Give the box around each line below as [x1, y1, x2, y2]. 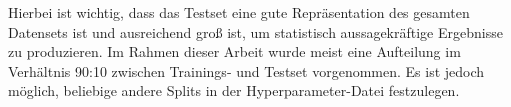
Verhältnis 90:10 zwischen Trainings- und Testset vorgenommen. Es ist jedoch [8, 60, 485, 81]
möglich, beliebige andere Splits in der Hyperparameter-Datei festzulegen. [8, 80, 460, 101]
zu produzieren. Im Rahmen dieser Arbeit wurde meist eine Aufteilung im [8, 41, 461, 62]
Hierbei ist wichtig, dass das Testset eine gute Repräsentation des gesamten [8, 2, 470, 22]
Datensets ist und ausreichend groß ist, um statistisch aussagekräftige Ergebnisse [8, 21, 503, 42]
